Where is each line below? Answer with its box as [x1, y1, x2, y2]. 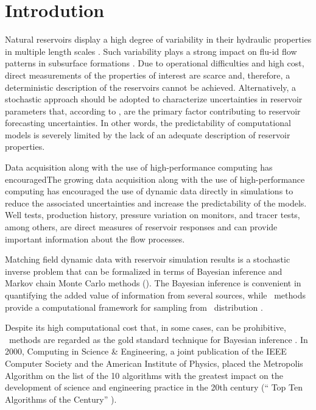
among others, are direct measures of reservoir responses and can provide [5, 221, 278, 233]
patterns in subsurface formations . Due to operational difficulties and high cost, [5, 57, 304, 69]
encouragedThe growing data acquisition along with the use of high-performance [5, 172, 305, 185]
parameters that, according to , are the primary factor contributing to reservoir [5, 104, 301, 117]
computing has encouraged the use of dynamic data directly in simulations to [5, 185, 293, 197]
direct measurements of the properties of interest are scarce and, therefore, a [5, 68, 290, 81]
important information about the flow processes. [5, 232, 185, 245]
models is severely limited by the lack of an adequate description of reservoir [5, 128, 290, 141]
